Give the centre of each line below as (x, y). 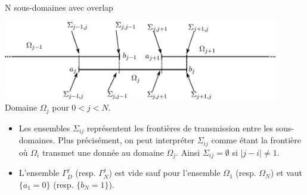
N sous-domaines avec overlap (59, 7)
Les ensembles (44, 128)
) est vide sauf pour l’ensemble (165, 173)
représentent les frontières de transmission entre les (180, 128)
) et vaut (286, 173)
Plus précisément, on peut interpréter (126, 140)
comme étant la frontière (256, 140)
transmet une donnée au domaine (103, 152)
